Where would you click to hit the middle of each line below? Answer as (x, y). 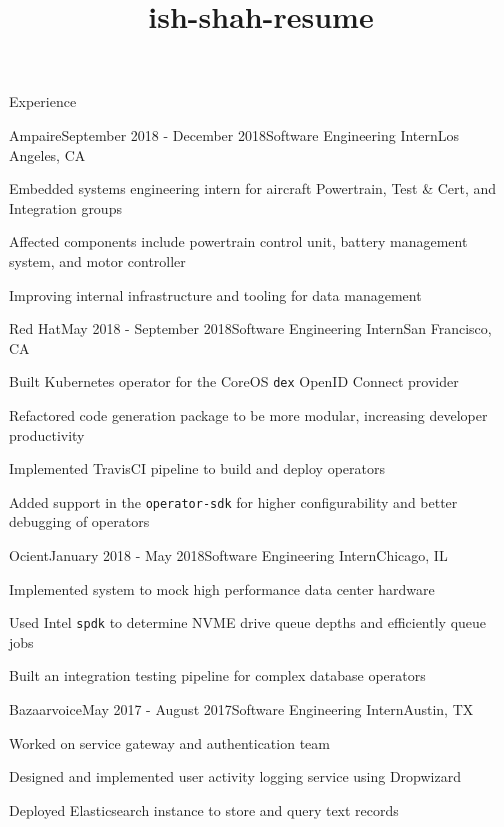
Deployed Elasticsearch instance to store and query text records (204, 809)
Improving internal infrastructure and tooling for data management (215, 294)
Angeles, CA (47, 154)
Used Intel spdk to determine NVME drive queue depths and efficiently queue (248, 622)
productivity (47, 434)
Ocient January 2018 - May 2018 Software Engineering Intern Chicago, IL (228, 555)
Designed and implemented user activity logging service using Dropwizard (235, 776)
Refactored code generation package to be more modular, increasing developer (248, 414)
